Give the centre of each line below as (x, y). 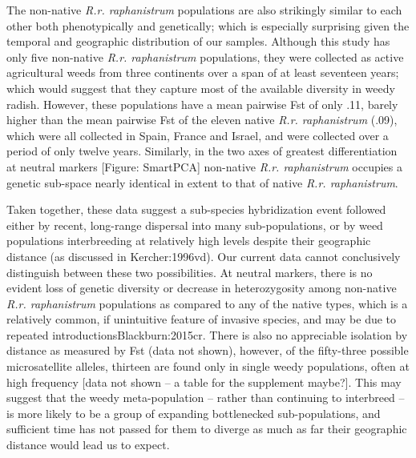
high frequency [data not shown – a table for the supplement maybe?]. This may (204, 382)
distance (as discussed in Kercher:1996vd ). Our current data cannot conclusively (204, 256)
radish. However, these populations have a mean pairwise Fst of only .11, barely (202, 104)
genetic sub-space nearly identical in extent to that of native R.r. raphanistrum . (202, 182)
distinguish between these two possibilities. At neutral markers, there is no (190, 272)
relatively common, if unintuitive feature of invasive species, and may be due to (202, 319)
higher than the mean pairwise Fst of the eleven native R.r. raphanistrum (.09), (202, 120)
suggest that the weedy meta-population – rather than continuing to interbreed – (206, 398)
